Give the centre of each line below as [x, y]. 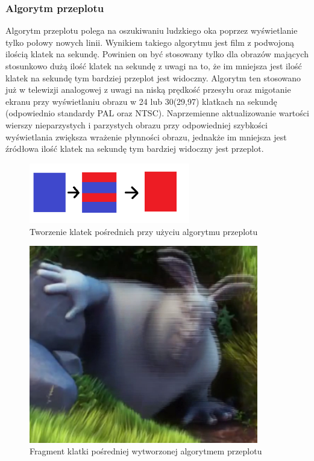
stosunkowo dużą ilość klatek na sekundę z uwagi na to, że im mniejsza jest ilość [154, 66]
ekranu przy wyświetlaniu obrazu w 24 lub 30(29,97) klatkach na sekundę [141, 101]
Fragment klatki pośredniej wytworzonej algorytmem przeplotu [146, 451]
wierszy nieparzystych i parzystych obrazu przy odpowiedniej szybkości [137, 124]
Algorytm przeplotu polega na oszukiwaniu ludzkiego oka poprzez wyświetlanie [152, 30]
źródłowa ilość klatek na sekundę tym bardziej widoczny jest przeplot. [135, 149]
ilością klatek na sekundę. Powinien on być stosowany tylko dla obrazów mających [157, 54]
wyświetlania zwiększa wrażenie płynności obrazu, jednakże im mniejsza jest [146, 136]
